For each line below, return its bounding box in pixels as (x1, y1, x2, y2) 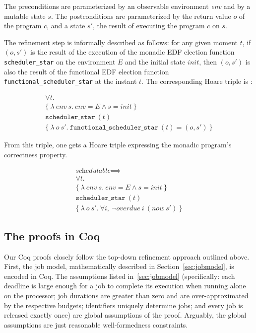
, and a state (47, 20, 85, 31)
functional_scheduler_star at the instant (4, 76, 137, 86)
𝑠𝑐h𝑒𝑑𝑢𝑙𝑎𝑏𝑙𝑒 (75, 167, 111, 175)
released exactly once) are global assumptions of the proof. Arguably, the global (4, 310, 247, 320)
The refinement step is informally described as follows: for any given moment (4, 37, 238, 47)
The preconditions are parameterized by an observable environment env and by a (4, 1, 251, 11)
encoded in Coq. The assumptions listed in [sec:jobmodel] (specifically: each (4, 270, 235, 281)
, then (199, 56, 217, 67)
